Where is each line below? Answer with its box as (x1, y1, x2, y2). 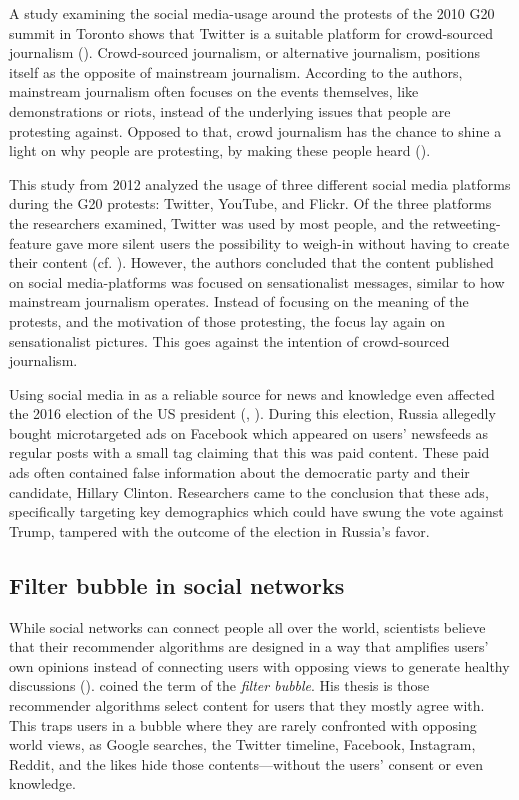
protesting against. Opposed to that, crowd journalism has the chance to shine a (9, 120, 502, 141)
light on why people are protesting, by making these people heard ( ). (9, 140, 431, 161)
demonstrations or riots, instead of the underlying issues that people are (9, 100, 451, 121)
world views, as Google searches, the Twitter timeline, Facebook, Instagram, (9, 734, 476, 755)
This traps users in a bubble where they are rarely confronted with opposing (9, 714, 477, 735)
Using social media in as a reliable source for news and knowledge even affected (9, 383, 495, 404)
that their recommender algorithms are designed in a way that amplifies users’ (9, 636, 489, 657)
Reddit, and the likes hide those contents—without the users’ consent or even (9, 753, 483, 774)
